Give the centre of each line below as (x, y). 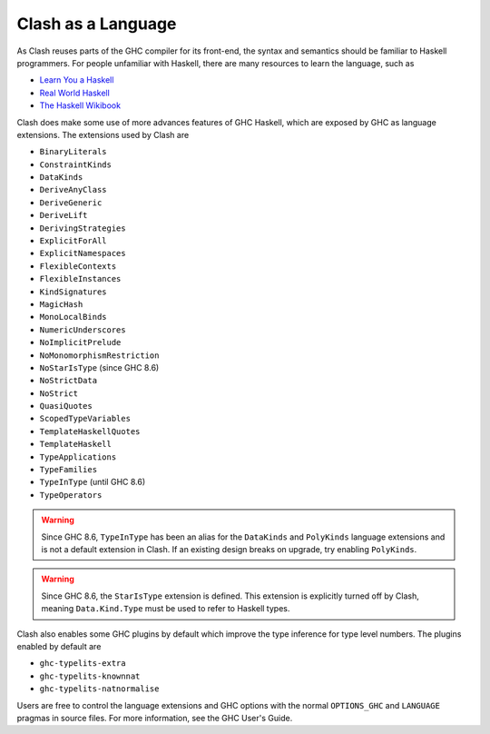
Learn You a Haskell (77, 80)
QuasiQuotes (66, 406)
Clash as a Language (97, 24)
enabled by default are (59, 646)
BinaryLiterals (73, 152)
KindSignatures (73, 292)
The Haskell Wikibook (80, 105)
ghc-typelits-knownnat (90, 676)
